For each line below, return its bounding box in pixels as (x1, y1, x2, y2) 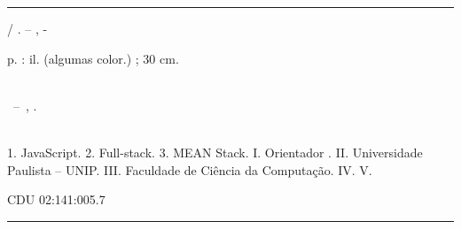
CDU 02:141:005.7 (7, 190, 105, 209)
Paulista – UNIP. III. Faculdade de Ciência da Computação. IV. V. (7, 160, 372, 179)
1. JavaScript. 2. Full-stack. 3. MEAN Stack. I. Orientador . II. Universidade (7, 142, 423, 161)
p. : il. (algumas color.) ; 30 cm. (7, 49, 179, 67)
